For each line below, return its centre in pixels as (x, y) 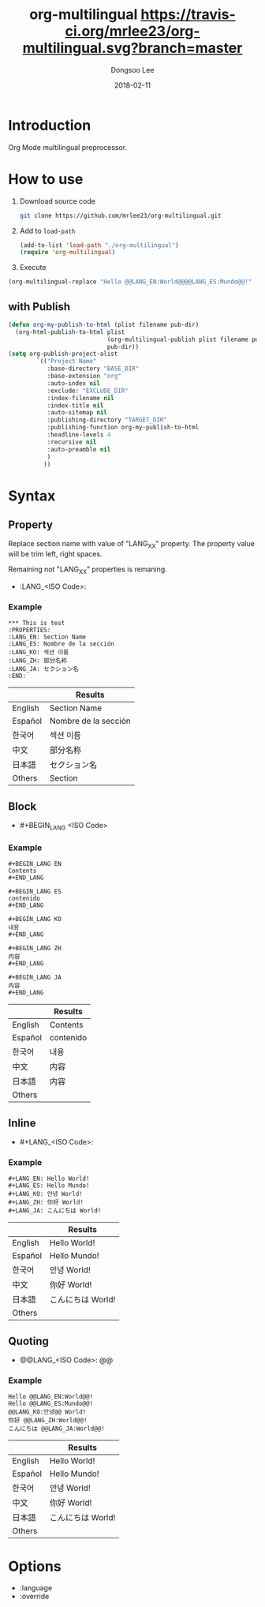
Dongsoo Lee (132, 69)
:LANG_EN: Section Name (47, 637)
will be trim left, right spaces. (55, 554)
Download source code (58, 201)
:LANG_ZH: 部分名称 (38, 661)
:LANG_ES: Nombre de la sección (61, 644)
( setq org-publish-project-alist (63, 354)
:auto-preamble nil (79, 449)
